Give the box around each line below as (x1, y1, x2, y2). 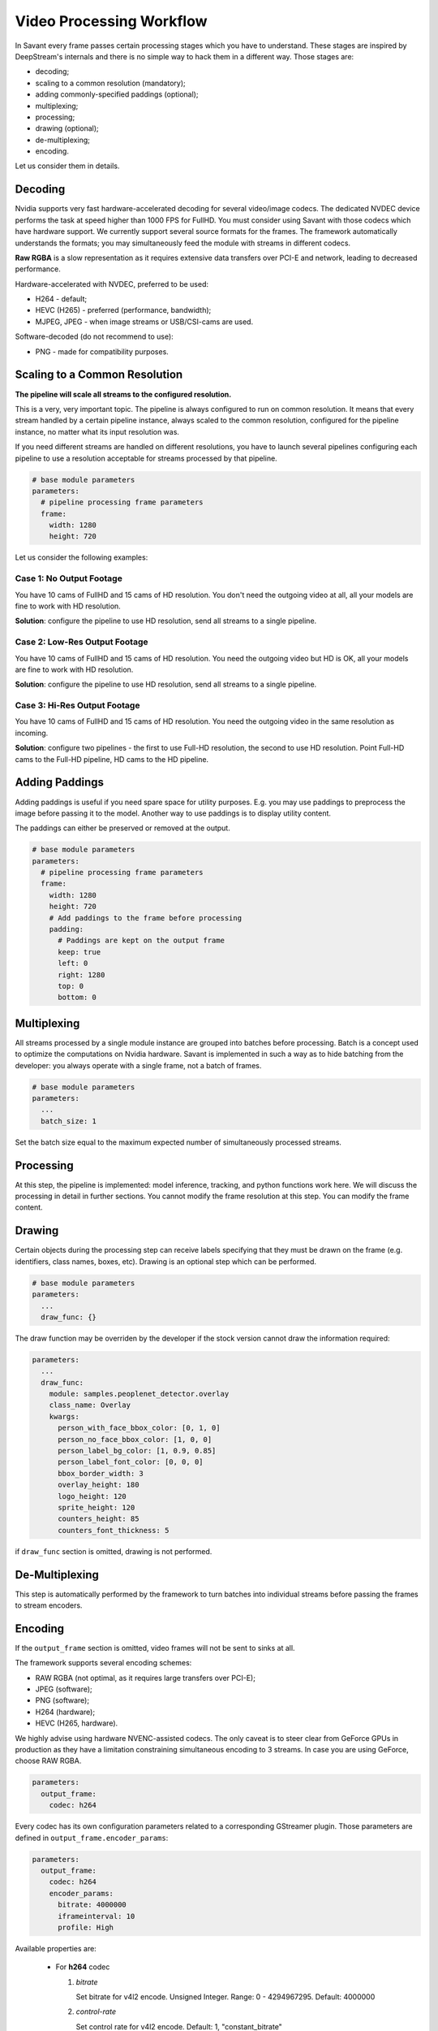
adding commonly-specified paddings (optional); (35, 89, 199, 99)
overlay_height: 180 (58, 1480, 140, 1490)
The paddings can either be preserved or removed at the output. (15, 823, 230, 833)
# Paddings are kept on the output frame (58, 936, 225, 946)
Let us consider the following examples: (15, 552, 148, 562)
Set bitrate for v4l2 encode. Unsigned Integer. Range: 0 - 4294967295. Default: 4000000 (75, 1992, 376, 2002)
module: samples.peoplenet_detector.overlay (49, 1389, 230, 1399)
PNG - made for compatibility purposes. (35, 346, 170, 357)
